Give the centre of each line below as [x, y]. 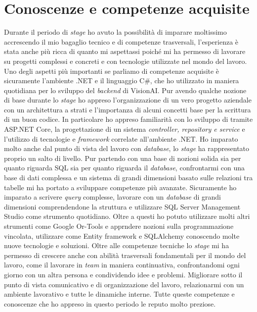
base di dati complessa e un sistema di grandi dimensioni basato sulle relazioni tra [128, 178]
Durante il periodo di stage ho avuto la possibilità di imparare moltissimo [115, 32]
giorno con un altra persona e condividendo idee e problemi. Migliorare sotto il [123, 274]
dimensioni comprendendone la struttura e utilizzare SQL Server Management [122, 206]
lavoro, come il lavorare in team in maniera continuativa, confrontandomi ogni [122, 265]
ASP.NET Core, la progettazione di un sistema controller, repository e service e [125, 129]
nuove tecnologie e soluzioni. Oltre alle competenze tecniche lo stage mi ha [117, 245]
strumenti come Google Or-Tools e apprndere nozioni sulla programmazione [119, 226]
